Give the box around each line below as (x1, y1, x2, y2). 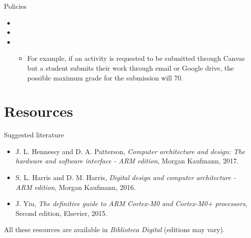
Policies (4, 1, 27, 11)
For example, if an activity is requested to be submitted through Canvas (27, 53, 245, 63)
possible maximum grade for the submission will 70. (27, 72, 183, 82)
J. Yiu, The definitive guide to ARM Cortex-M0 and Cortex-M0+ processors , (15, 198, 248, 209)
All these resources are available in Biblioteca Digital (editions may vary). (4, 224, 225, 235)
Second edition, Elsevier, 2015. (15, 208, 108, 218)
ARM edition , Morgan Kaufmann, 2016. (15, 182, 136, 192)
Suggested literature (4, 130, 64, 140)
